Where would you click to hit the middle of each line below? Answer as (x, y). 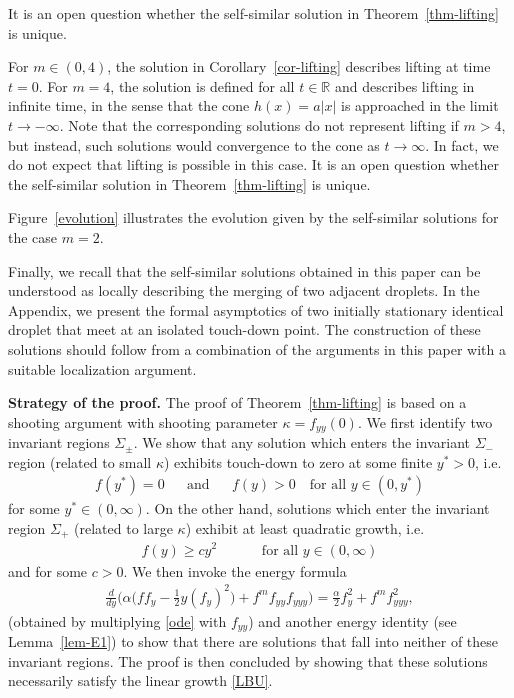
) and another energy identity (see (352, 620)
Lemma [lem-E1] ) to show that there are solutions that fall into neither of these (253, 641)
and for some (48, 570)
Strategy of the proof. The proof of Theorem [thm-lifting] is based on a (237, 402)
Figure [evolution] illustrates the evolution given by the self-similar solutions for (253, 217)
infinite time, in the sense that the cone (129, 105)
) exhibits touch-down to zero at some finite (298, 461)
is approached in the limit (420, 105)
